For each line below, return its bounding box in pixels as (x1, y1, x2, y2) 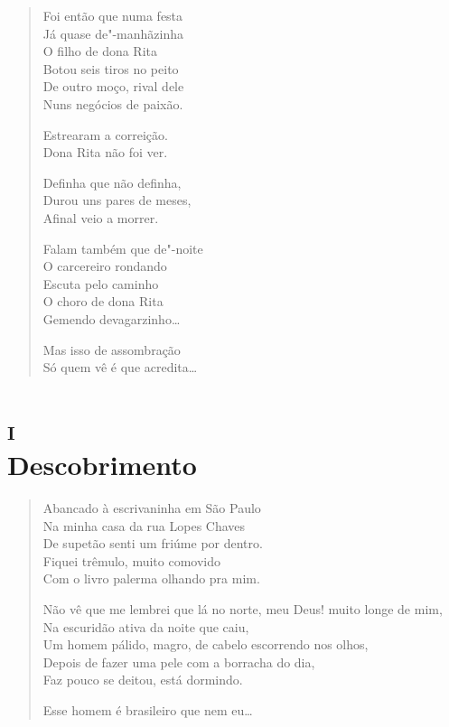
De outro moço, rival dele (42, 77, 184, 96)
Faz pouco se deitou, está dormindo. (42, 670, 243, 689)
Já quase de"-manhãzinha (42, 23, 184, 42)
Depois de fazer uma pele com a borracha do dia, (42, 652, 315, 671)
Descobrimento (7, 446, 197, 483)
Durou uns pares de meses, (42, 191, 192, 210)
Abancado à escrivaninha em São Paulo (42, 499, 261, 517)
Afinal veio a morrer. (42, 208, 159, 227)
